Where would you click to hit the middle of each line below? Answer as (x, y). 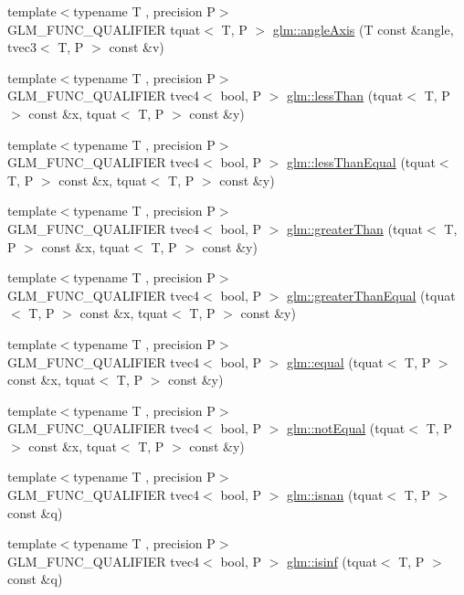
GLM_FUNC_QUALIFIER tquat (104, 29)
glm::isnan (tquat (335, 495)
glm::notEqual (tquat (346, 428)
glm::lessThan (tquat (345, 96)
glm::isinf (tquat (332, 561)
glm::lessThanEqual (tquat (361, 162)
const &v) (137, 47)
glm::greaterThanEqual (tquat (371, 295)
